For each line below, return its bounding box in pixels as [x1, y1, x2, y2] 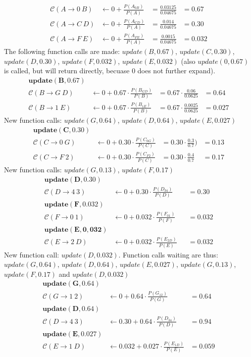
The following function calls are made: [4, 46, 120, 56]
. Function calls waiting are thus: [118, 249, 218, 259]
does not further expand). [137, 65, 215, 76]
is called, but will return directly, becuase [4, 65, 130, 76]
